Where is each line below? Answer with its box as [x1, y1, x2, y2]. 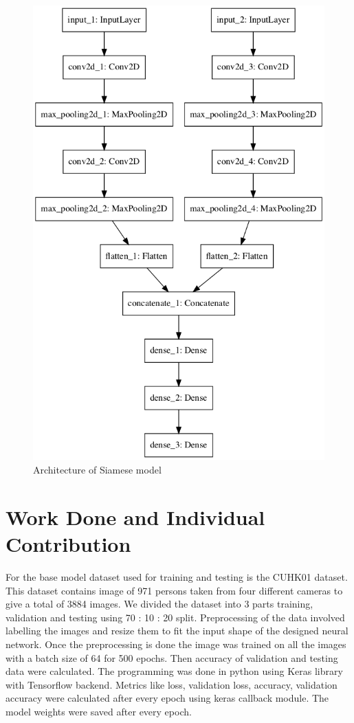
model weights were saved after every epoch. [5, 704, 192, 718]
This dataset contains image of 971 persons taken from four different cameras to [5, 583, 343, 597]
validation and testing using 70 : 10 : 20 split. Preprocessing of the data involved [5, 610, 345, 624]
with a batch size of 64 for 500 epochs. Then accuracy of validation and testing [5, 650, 338, 665]
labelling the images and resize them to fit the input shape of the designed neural [5, 623, 349, 638]
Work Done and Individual [5, 502, 265, 531]
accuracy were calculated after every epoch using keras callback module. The [5, 691, 329, 705]
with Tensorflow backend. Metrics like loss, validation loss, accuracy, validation [5, 677, 338, 691]
